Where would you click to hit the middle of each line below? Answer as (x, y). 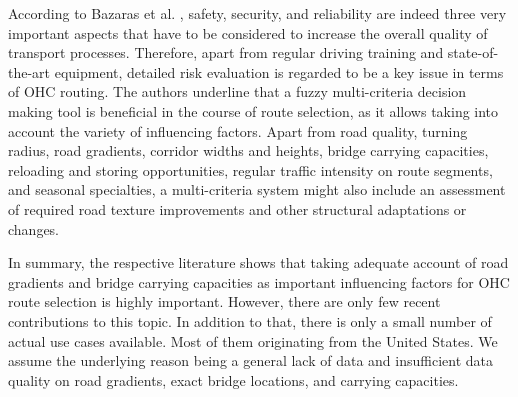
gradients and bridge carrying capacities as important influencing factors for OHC (259, 281)
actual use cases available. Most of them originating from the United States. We (253, 340)
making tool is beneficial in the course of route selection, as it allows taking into (253, 110)
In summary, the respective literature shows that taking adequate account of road (258, 262)
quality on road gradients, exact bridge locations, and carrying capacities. (233, 379)
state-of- (473, 52)
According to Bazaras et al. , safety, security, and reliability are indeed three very (257, 13)
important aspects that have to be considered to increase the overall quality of (248, 32)
